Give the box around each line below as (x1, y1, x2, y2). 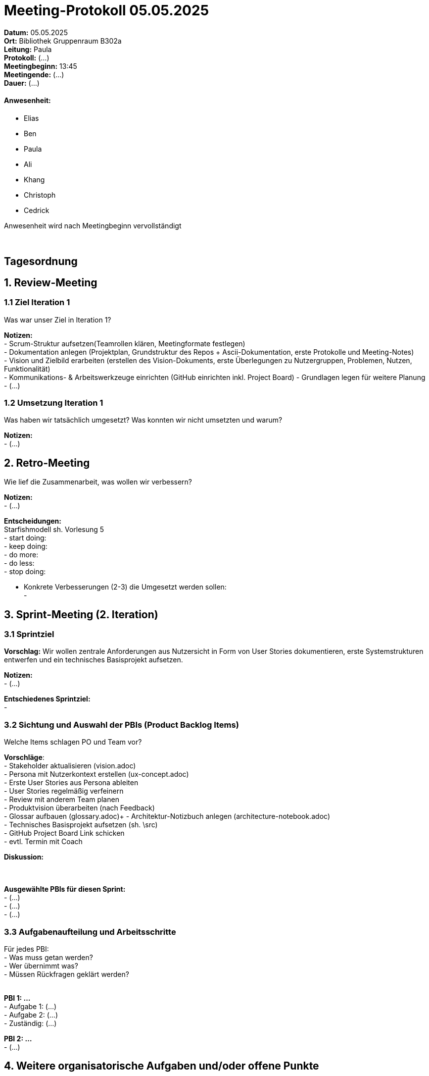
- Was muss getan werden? (4, 953, 93, 962)
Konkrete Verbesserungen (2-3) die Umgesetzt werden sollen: (24, 583, 227, 592)
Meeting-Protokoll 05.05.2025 (4, 2, 209, 19)
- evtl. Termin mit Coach (4, 837, 83, 846)
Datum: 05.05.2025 (4, 28, 68, 37)
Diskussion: (4, 853, 44, 861)
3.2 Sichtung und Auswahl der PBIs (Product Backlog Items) (4, 719, 239, 730)
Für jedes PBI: (4, 944, 49, 953)
